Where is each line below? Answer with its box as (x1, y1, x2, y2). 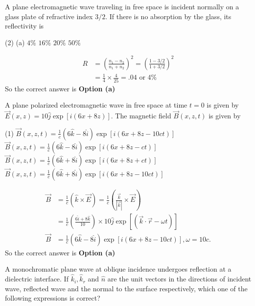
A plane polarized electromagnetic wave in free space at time (5, 100, 187, 110)
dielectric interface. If (5, 274, 69, 284)
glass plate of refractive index (5, 11, 93, 21)
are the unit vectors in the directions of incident (107, 274, 252, 284)
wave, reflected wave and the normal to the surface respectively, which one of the (5, 283, 248, 293)
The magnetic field (115, 111, 171, 121)
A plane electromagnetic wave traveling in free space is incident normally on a (5, 1, 239, 11)
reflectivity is (5, 21, 44, 31)
